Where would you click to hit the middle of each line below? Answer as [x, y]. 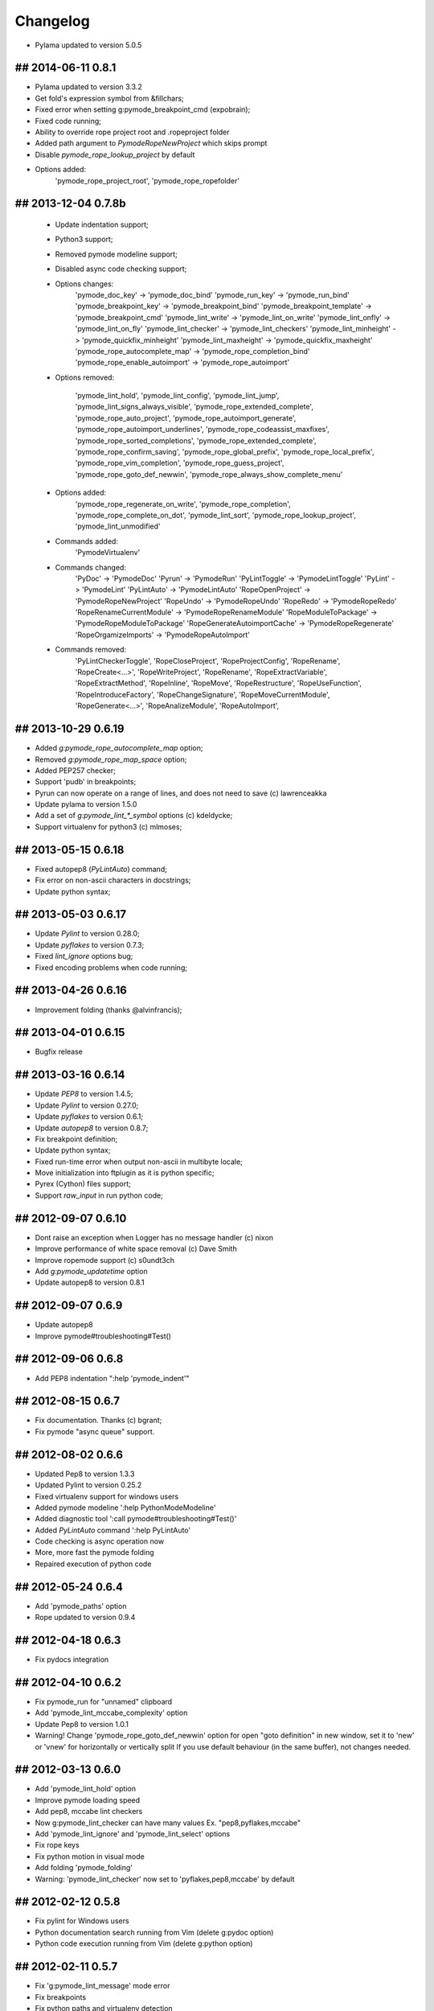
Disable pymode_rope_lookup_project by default [115, 154]
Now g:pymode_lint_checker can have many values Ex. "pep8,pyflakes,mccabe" [168, 1823]
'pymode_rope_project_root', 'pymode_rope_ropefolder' [147, 180]
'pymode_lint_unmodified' [118, 526]
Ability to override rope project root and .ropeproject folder [132, 132]
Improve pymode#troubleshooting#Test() [103, 1336]
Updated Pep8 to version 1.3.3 [85, 1474]
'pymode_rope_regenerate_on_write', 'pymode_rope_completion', [183, 504]
